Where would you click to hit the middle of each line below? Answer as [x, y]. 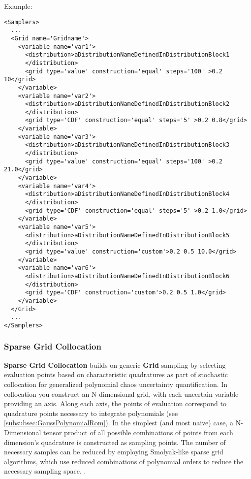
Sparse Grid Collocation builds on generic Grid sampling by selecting [115, 365]
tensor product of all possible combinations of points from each [138, 432]
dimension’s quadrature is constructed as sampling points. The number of [115, 442]
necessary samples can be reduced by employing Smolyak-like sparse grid [114, 452]
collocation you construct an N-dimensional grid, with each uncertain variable [121, 394]
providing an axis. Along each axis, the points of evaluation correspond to [115, 403]
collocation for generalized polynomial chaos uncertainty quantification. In [116, 384]
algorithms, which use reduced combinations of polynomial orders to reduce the [124, 461]
